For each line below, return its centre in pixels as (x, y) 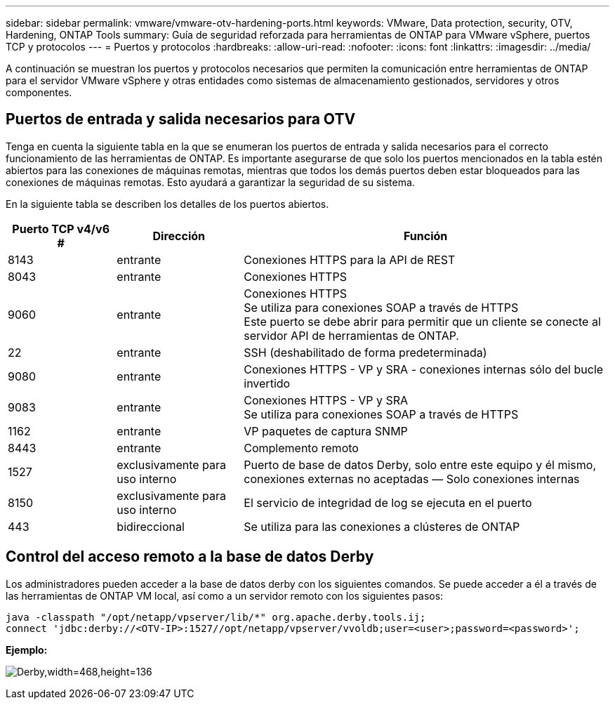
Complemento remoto (301, 448)
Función (425, 236)
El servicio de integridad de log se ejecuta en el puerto (388, 502)
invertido (267, 383)
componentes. (39, 92)
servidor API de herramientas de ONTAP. (351, 335)
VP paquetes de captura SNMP (326, 431)
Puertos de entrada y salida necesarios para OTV (181, 119)
